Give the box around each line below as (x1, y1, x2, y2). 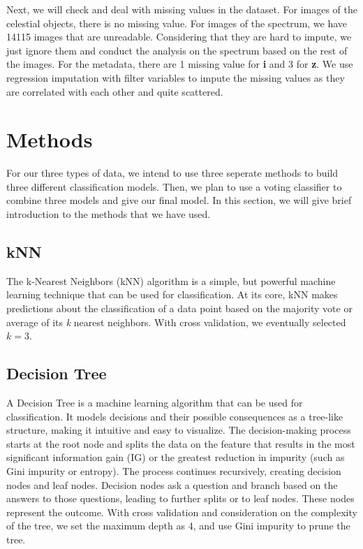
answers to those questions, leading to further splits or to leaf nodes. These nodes (6, 491, 355, 506)
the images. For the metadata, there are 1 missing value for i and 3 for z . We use (6, 57, 353, 71)
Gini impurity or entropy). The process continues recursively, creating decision (6, 464, 341, 478)
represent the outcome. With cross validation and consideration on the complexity (6, 504, 357, 519)
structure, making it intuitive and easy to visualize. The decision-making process (6, 423, 351, 437)
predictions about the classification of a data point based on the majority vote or (6, 301, 353, 316)
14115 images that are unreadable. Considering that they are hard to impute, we (6, 29, 352, 44)
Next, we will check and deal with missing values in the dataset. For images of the (6, 2, 358, 16)
